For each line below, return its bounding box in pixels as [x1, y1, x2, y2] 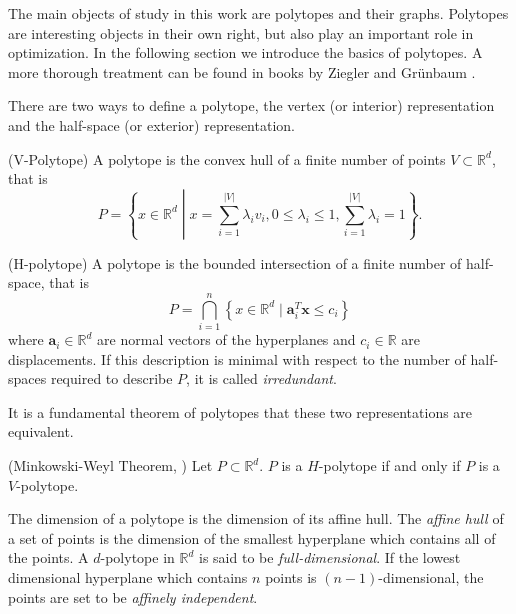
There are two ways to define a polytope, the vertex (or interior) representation [8, 95, 495, 116]
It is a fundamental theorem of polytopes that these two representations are [8, 401, 473, 422]
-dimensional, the [378, 567, 484, 587]
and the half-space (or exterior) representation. [8, 114, 295, 135]
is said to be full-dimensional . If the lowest [199, 547, 461, 568]
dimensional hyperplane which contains [8, 567, 248, 587]
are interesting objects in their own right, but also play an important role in [8, 22, 474, 43]
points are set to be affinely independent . [8, 586, 258, 607]
